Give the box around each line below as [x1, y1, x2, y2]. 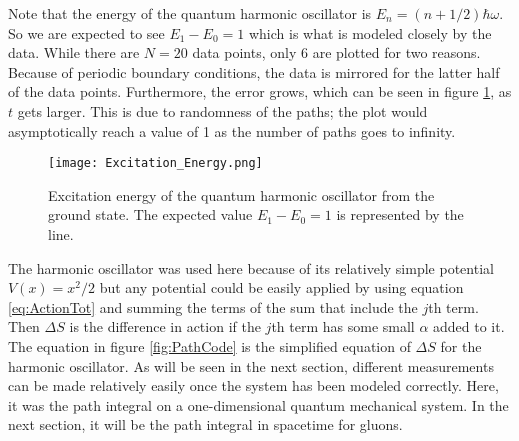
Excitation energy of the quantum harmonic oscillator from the [48, 184, 435, 205]
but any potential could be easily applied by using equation [99, 277, 464, 298]
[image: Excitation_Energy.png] [48, 156, 263, 171]
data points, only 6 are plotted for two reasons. [192, 42, 481, 63]
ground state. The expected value [48, 204, 253, 225]
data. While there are [8, 42, 140, 63]
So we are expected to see [8, 22, 165, 43]
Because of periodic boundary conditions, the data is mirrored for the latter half [8, 61, 500, 82]
